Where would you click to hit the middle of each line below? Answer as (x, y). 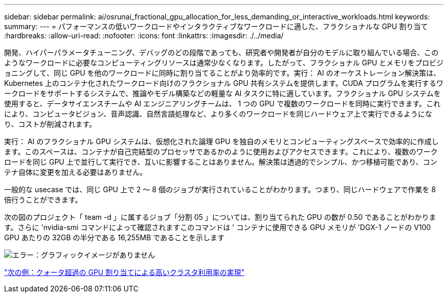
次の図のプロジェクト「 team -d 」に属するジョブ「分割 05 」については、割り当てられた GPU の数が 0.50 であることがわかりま (220, 217)
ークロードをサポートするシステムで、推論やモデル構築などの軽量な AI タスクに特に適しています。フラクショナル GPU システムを (222, 93)
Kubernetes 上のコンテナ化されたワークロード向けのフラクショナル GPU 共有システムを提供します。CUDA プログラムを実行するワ (224, 83)
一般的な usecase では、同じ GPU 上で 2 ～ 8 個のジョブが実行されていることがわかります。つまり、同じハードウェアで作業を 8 (220, 189)
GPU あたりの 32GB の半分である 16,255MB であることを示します (114, 237)
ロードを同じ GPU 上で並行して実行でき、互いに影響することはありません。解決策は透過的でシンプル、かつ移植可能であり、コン (221, 162)
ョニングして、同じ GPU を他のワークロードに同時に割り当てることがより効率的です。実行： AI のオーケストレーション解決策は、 (222, 73)
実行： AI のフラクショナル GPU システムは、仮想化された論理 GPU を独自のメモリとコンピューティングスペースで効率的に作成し (221, 141)
